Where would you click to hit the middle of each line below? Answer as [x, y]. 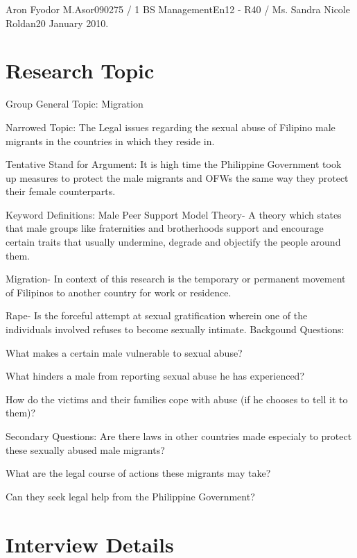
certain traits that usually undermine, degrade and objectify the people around [173, 242]
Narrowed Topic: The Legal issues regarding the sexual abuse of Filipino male [171, 127]
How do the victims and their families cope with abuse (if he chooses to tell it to [177, 399]
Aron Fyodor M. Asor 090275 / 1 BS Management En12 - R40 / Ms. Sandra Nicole [178, 9]
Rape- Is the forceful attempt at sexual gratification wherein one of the [157, 315]
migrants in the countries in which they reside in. [110, 141]
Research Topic [80, 70]
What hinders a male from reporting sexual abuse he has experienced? [155, 376]
